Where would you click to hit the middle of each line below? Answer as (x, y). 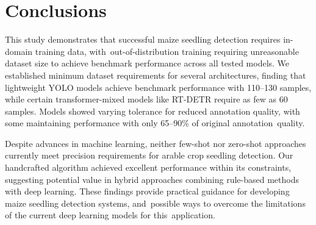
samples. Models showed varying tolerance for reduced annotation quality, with (153, 111)
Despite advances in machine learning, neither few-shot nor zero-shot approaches (156, 143)
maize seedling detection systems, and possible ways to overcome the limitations (155, 203)
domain (19, 51)
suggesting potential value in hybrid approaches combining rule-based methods (152, 179)
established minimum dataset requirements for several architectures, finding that (156, 75)
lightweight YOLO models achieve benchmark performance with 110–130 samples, (158, 87)
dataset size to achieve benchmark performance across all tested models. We (147, 63)
